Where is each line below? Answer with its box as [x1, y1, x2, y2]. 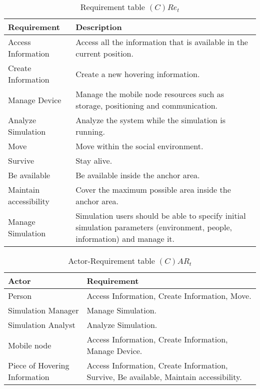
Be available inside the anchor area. [75, 169, 200, 181]
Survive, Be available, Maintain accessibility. [86, 371, 242, 382]
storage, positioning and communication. [75, 100, 217, 111]
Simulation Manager [8, 304, 79, 316]
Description [75, 21, 122, 33]
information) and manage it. [75, 233, 175, 244]
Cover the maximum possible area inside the [75, 184, 231, 195]
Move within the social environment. [75, 140, 203, 152]
